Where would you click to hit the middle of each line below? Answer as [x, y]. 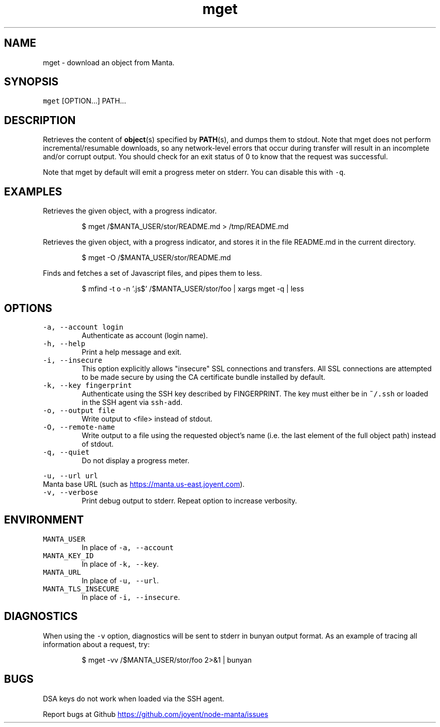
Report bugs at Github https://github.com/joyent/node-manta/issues [155, 714]
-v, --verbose [70, 492]
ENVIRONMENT [44, 520]
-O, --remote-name [79, 427]
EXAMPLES [33, 191]
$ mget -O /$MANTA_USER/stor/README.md [156, 258]
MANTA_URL [62, 572]
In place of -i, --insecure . [131, 597]
